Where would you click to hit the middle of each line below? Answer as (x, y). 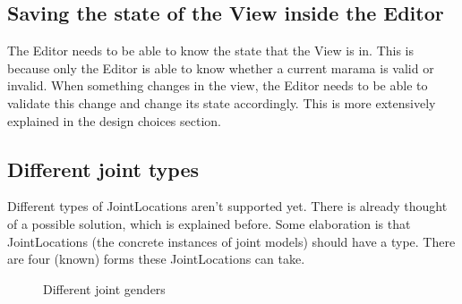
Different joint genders (104, 288)
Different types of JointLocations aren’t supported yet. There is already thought (227, 206)
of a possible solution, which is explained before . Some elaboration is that (209, 223)
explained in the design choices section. (114, 120)
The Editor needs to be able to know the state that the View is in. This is (211, 51)
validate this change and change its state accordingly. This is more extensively (222, 102)
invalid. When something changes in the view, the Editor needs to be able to (218, 85)
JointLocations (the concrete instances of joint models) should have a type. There (231, 241)
